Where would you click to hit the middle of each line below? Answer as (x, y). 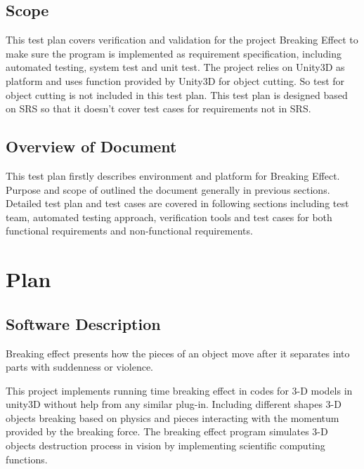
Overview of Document (91, 146)
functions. (27, 459)
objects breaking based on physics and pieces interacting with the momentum (173, 417)
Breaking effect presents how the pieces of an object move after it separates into (178, 353)
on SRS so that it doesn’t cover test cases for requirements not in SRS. (158, 108)
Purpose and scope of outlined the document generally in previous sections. (168, 189)
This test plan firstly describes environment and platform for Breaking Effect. (173, 175)
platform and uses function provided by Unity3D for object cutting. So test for (175, 80)
